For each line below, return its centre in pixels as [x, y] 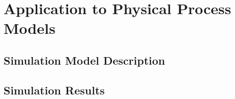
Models [30, 28]
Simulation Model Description [84, 60]
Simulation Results [54, 90]
